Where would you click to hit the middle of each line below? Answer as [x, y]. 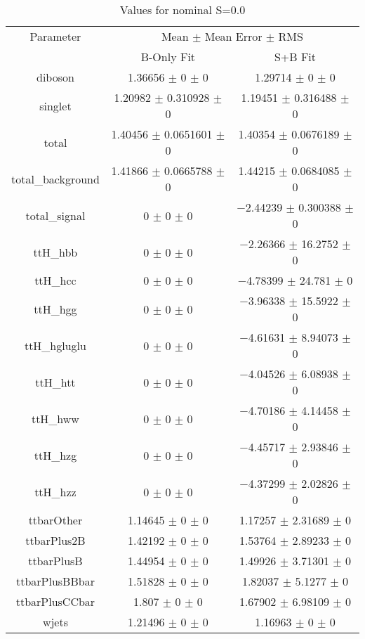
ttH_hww [55, 418]
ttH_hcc [55, 280]
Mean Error [233, 36]
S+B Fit [295, 57]
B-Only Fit [168, 57]
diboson [55, 77]
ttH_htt [55, 382]
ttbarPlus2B [55, 540]
